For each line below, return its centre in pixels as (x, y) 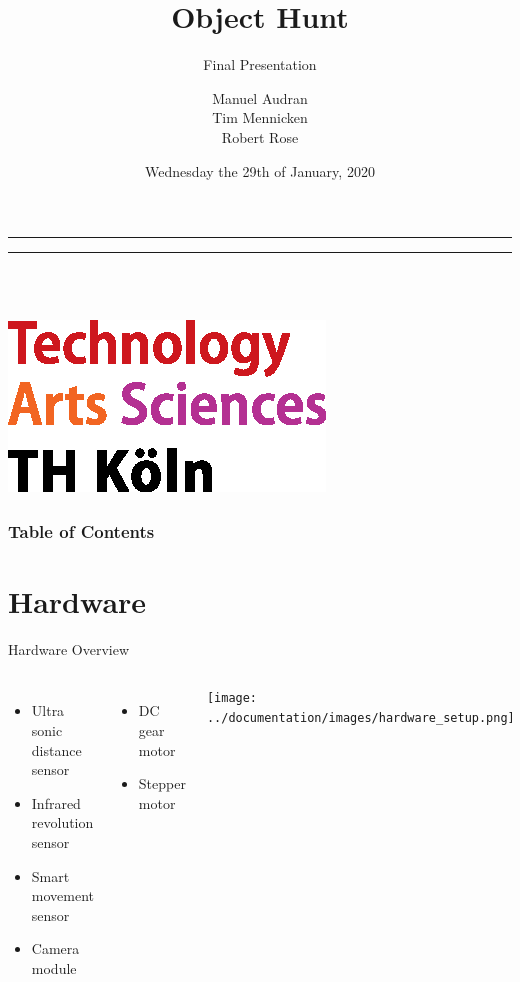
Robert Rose (260, 136)
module (54, 967)
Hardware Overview (69, 648)
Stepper (162, 783)
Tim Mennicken (260, 117)
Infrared (56, 802)
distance (56, 749)
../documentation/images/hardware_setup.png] (360, 718)
